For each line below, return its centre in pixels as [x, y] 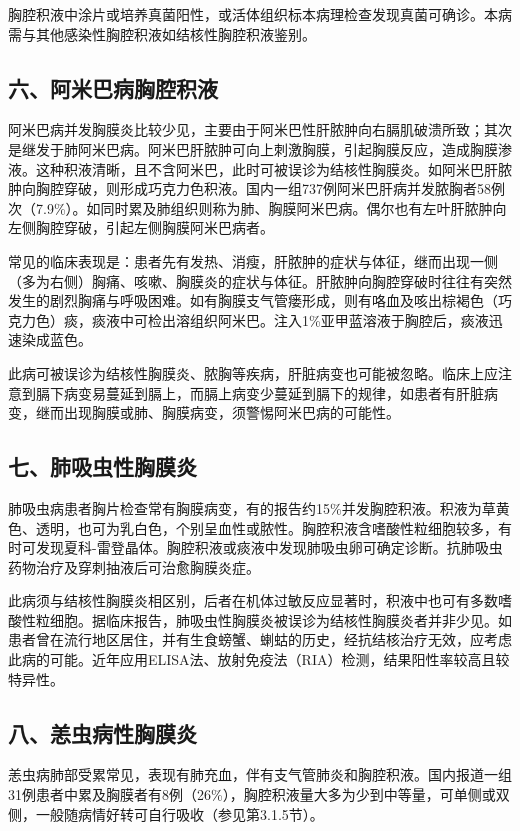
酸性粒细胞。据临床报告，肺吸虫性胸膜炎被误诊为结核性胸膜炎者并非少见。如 [260, 619]
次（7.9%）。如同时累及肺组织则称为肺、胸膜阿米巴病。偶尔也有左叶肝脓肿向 [257, 207]
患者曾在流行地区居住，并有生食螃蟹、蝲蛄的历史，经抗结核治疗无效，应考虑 [260, 639]
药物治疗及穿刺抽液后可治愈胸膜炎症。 [134, 566]
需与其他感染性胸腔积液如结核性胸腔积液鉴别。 [162, 33]
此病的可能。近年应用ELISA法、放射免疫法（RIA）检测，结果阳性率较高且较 [259, 659]
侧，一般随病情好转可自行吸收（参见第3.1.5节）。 [166, 813]
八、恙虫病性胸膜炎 [102, 732]
